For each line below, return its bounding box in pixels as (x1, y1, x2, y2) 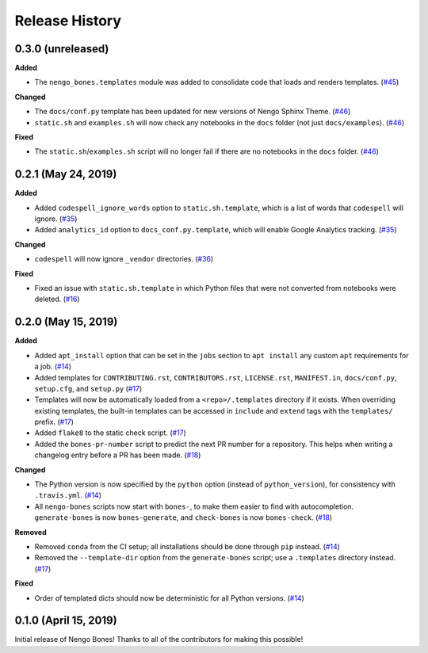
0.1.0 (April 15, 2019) (14, 614, 118, 628)
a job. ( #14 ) (34, 361, 71, 372)
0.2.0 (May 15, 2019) (14, 315, 118, 329)
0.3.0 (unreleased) (14, 42, 109, 55)
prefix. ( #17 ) (34, 417, 75, 427)
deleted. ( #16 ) (34, 294, 80, 304)
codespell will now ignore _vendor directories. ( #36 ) (34, 254, 214, 264)
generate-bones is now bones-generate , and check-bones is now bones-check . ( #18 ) (34, 513, 333, 522)
